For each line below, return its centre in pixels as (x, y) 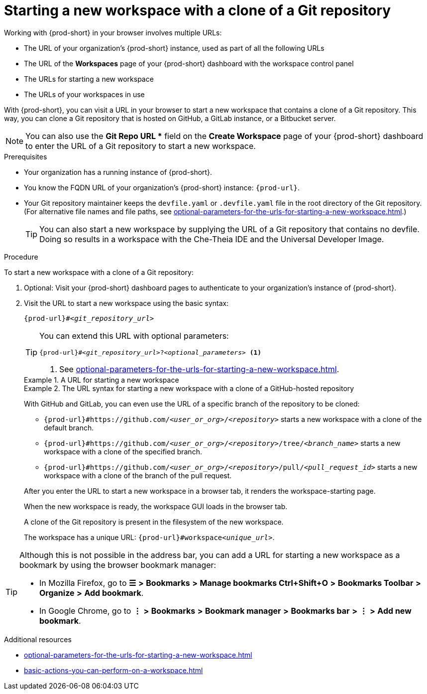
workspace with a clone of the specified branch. (123, 451)
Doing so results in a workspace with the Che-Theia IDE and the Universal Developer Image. (212, 239)
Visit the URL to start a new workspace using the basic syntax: (126, 303)
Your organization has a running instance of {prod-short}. (118, 172)
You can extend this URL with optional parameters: (134, 336)
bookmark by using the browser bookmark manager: (118, 565)
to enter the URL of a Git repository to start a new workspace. (141, 146)
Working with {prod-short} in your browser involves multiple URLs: (113, 32)
